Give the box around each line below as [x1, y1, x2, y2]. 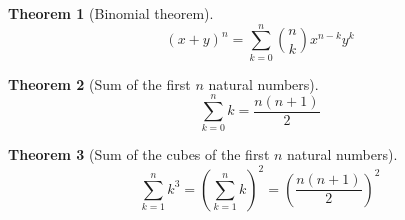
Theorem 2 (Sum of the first [8, 73, 191, 94]
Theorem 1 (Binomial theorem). [8, 3, 214, 23]
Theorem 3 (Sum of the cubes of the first [8, 144, 270, 165]
